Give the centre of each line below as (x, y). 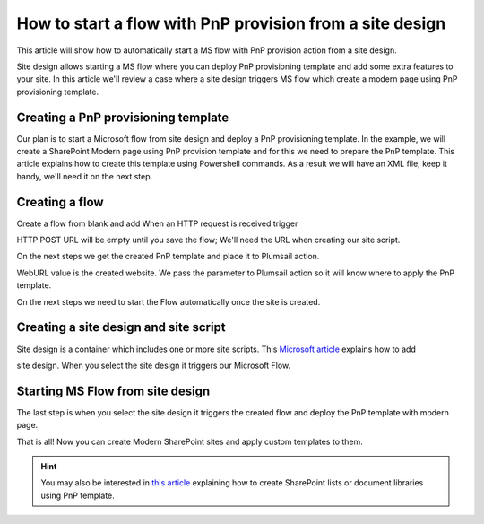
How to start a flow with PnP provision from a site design (231, 23)
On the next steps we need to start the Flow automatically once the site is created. (169, 301)
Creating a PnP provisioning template (123, 117)
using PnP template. (78, 495)
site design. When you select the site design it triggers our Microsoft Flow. (154, 365)
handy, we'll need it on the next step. (85, 176)
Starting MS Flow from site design (113, 391)
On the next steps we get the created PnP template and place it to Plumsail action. (168, 257)
